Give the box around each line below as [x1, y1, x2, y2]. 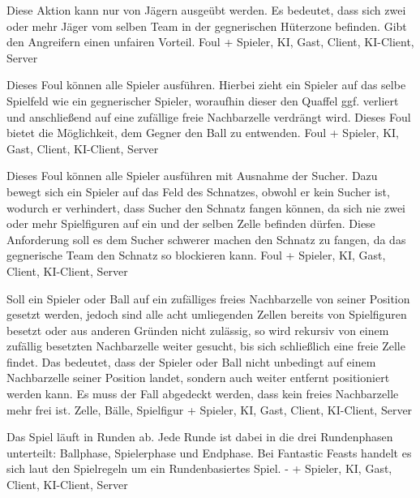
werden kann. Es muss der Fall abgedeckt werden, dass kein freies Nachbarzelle [6, 385, 399, 402]
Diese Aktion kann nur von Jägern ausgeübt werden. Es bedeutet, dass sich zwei [6, 2, 406, 18]
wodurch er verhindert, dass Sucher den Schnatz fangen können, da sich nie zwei [6, 199, 405, 216]
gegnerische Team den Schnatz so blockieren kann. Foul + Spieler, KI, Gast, [6, 247, 386, 264]
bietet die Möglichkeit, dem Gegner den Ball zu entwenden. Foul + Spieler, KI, [6, 124, 400, 141]
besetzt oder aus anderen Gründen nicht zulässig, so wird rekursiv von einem [6, 321, 389, 338]
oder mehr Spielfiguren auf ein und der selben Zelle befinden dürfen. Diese [6, 215, 375, 232]
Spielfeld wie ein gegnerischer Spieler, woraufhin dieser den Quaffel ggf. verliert [6, 92, 399, 109]
